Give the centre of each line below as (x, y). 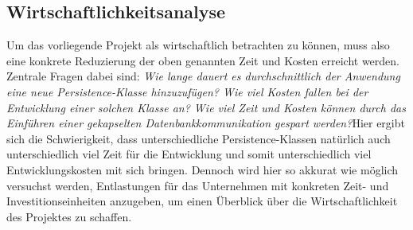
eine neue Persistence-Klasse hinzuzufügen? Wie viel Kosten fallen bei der (187, 91)
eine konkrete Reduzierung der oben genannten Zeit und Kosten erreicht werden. (203, 60)
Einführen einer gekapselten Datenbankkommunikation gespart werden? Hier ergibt (206, 123)
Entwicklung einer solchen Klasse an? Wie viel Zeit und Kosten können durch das (206, 107)
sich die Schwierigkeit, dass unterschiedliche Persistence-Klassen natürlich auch (199, 138)
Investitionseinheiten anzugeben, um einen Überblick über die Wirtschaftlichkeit (202, 201)
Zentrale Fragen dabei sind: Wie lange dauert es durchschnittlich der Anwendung (203, 76)
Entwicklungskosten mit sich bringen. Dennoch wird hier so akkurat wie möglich (203, 169)
